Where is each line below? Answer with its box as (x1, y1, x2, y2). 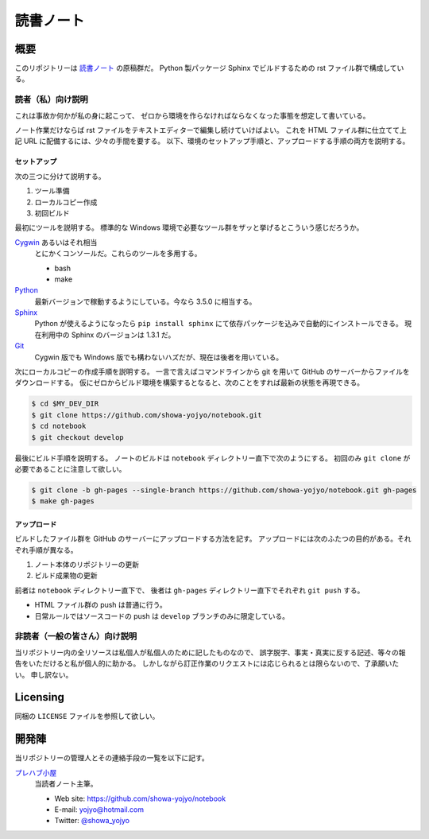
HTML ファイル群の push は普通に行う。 (34, 600, 167, 610)
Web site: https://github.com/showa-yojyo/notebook (54, 794, 226, 803)
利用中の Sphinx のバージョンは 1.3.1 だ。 (41, 330, 176, 340)
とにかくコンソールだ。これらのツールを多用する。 (34, 249, 202, 258)
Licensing (14, 690, 65, 704)
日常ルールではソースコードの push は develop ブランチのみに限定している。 (34, 611, 290, 620)
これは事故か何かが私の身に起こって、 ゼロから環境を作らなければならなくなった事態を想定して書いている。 (14, 111, 370, 120)
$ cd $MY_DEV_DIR (31, 399, 99, 409)
